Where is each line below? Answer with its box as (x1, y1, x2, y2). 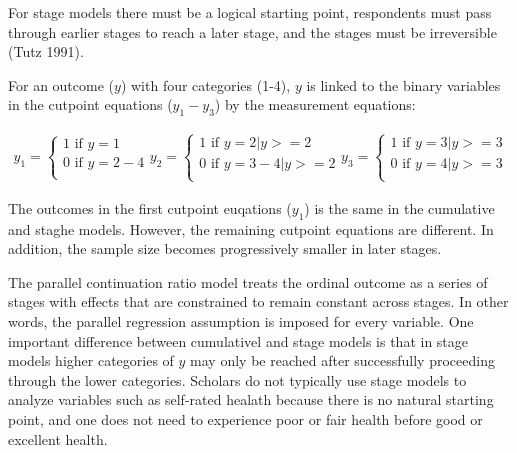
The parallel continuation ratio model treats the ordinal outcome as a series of (8, 271, 488, 292)
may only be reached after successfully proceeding (190, 350, 495, 371)
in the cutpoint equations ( (8, 94, 173, 115)
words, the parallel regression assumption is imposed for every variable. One (8, 310, 474, 331)
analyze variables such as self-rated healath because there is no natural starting (8, 389, 494, 410)
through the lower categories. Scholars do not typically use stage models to (8, 369, 467, 390)
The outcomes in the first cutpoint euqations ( (8, 197, 292, 218)
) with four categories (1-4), (120, 74, 291, 95)
